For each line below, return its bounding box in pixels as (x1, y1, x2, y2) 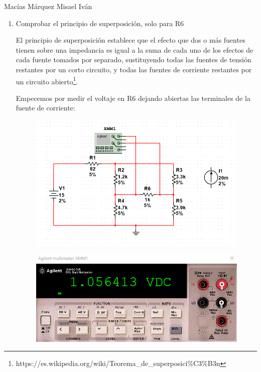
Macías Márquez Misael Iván (4, 1, 92, 11)
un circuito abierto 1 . (16, 74, 78, 86)
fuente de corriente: (16, 102, 75, 113)
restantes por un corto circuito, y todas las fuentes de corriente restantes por (16, 64, 252, 74)
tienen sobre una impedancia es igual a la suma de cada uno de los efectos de (16, 44, 253, 55)
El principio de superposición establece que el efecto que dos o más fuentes (16, 35, 245, 45)
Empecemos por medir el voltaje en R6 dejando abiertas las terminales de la (16, 92, 250, 103)
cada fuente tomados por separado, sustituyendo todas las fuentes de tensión (16, 54, 251, 65)
